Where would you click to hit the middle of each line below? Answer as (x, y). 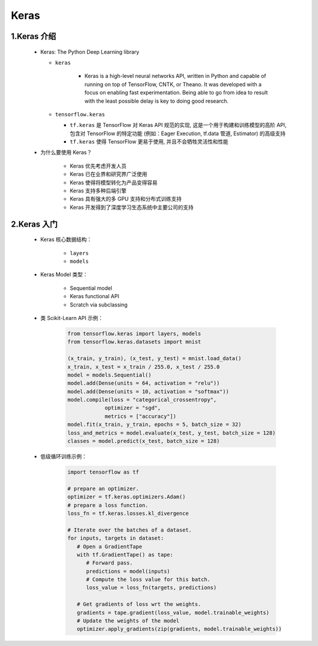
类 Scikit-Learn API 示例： (72, 318)
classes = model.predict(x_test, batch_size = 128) (144, 441)
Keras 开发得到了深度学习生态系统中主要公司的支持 (132, 207)
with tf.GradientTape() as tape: (125, 554)
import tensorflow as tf (103, 472)
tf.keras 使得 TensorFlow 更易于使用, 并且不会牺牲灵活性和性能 (149, 142)
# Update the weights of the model (128, 621)
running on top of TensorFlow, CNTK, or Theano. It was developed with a (173, 84)
